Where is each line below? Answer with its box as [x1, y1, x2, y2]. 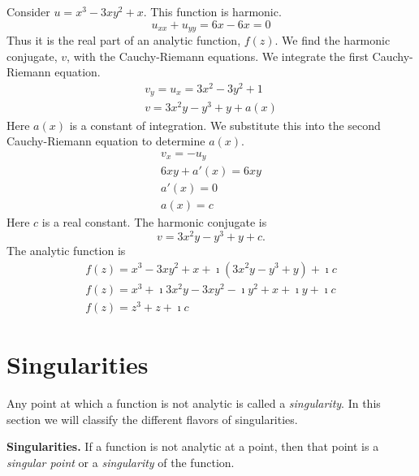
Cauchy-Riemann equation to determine [6, 132, 205, 149]
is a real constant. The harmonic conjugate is [41, 214, 267, 231]
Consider [6, 3, 50, 19]
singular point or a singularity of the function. [6, 453, 235, 470]
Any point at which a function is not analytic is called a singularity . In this [6, 394, 381, 411]
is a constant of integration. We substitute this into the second [69, 116, 381, 133]
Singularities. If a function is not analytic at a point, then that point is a [6, 438, 379, 455]
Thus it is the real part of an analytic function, [6, 32, 241, 49]
